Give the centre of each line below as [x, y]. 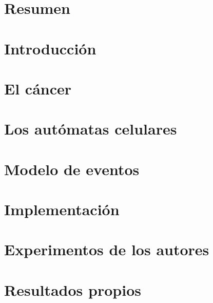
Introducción [50, 48]
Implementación [62, 209]
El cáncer [38, 88]
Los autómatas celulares [91, 129]
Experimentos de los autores [107, 249]
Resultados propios [73, 289]
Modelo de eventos [72, 169]
